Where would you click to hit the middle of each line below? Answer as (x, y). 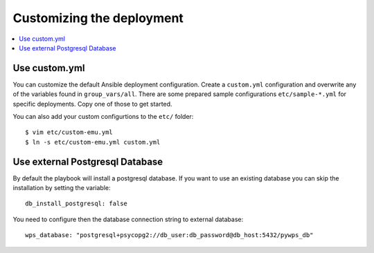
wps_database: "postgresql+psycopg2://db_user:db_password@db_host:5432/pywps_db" (169, 235)
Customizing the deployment (98, 18)
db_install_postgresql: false (77, 204)
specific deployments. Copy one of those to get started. (92, 104)
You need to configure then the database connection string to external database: (128, 219)
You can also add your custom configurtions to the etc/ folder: (103, 117)
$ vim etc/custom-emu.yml (69, 132)
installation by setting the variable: (62, 188)
